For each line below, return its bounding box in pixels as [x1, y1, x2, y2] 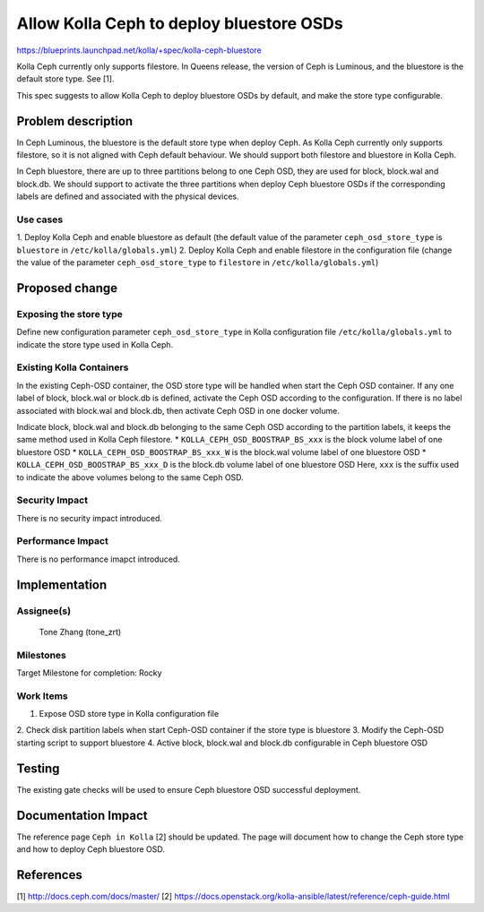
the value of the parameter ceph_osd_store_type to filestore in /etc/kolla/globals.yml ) [16, 257, 379, 268]
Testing [16, 761, 60, 776]
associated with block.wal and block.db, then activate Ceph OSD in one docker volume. [16, 405, 340, 416]
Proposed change [16, 280, 118, 296]
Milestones [16, 649, 66, 661]
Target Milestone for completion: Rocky [16, 667, 162, 678]
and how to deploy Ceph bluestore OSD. [16, 844, 166, 855]
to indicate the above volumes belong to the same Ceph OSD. [16, 471, 244, 483]
